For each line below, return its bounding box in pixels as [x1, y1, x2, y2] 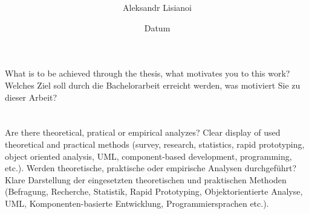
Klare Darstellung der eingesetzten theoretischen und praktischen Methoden [5, 173, 287, 186]
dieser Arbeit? [5, 90, 57, 103]
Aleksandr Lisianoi [123, 1, 192, 14]
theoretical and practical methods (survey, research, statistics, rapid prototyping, [5, 137, 305, 150]
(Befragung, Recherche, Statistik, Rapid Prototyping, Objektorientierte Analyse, [5, 185, 303, 198]
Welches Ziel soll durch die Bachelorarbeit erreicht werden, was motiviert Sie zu [5, 78, 301, 91]
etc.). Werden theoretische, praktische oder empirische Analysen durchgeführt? [5, 162, 297, 174]
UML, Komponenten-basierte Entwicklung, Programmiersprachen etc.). [5, 197, 269, 209]
